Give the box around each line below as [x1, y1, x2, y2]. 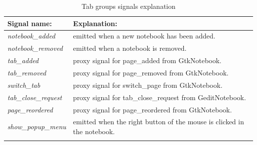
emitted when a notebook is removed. [73, 43, 187, 53]
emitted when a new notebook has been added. [73, 31, 215, 41]
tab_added [7, 55, 39, 66]
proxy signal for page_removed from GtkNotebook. [73, 67, 229, 77]
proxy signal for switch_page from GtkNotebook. [73, 79, 223, 90]
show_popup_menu [7, 121, 66, 132]
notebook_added [7, 31, 55, 41]
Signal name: [7, 18, 52, 28]
